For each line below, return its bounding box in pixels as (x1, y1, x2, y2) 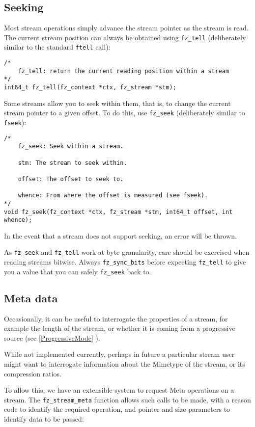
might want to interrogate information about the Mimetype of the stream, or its (4, 359, 245, 369)
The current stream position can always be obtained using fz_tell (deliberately (4, 32, 246, 42)
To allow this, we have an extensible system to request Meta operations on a (4, 385, 234, 395)
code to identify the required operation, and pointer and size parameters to (4, 404, 230, 414)
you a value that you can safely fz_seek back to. (4, 266, 151, 276)
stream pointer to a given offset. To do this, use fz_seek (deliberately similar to (4, 107, 245, 118)
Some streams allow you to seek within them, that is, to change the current (4, 98, 231, 108)
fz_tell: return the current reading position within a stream (18, 67, 229, 75)
